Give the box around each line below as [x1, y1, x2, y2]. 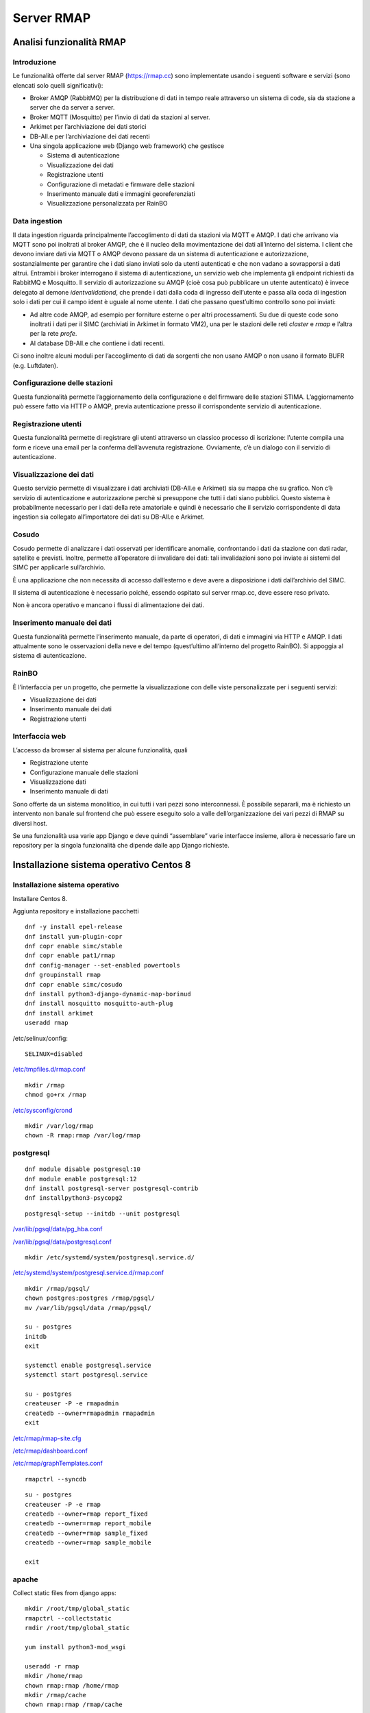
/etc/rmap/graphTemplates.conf [12, 1459, 103, 1468]
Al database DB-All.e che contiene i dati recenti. [29, 339, 165, 347]
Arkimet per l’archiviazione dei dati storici [29, 123, 147, 131]
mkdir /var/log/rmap [25, 1122, 94, 1130]
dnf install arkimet [25, 1009, 94, 1017]
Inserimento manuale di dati [29, 787, 109, 796]
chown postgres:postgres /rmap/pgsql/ [25, 1294, 156, 1302]
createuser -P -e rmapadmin [25, 1400, 119, 1407]
